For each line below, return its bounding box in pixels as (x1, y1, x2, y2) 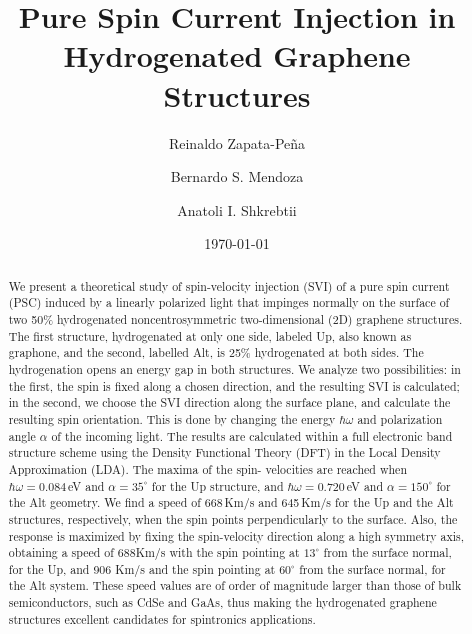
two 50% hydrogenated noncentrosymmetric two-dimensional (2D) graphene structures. (8, 310, 463, 327)
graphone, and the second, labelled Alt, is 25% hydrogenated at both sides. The (8, 344, 424, 361)
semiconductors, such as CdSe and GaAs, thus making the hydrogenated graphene (8, 594, 437, 611)
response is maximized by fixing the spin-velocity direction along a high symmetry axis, (8, 527, 465, 544)
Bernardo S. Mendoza (170, 166, 304, 187)
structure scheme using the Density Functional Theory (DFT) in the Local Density (8, 444, 441, 461)
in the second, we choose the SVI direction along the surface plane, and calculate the (8, 394, 451, 411)
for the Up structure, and (151, 477, 284, 494)
